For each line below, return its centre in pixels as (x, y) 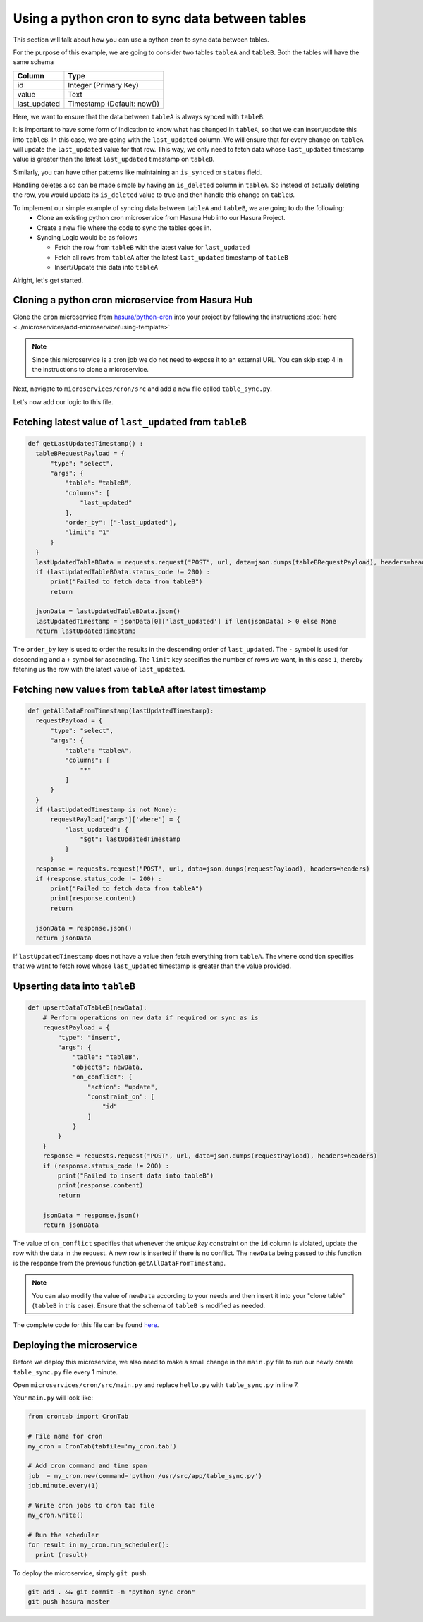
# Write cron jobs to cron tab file (91, 1505)
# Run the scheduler (63, 1535)
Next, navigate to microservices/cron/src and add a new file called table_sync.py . (143, 389)
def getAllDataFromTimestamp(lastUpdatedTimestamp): (121, 711)
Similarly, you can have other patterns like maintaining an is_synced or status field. (137, 172)
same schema (33, 62)
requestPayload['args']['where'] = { (116, 819)
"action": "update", (123, 1087)
